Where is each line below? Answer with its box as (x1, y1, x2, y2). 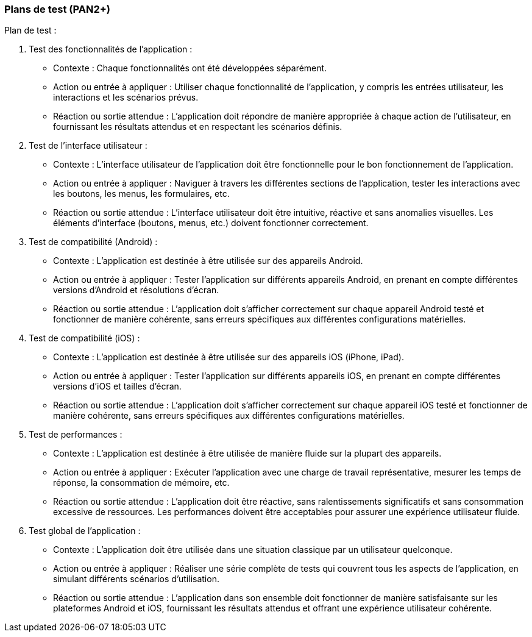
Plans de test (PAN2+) (4, 3, 110, 15)
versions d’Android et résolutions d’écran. (53, 285, 219, 296)
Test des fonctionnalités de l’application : (29, 44, 193, 55)
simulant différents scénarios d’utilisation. (53, 574, 219, 585)
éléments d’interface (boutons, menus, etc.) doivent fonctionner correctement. (53, 218, 369, 229)
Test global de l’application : (29, 525, 141, 536)
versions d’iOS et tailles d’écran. (53, 381, 182, 392)
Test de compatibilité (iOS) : (29, 333, 140, 344)
